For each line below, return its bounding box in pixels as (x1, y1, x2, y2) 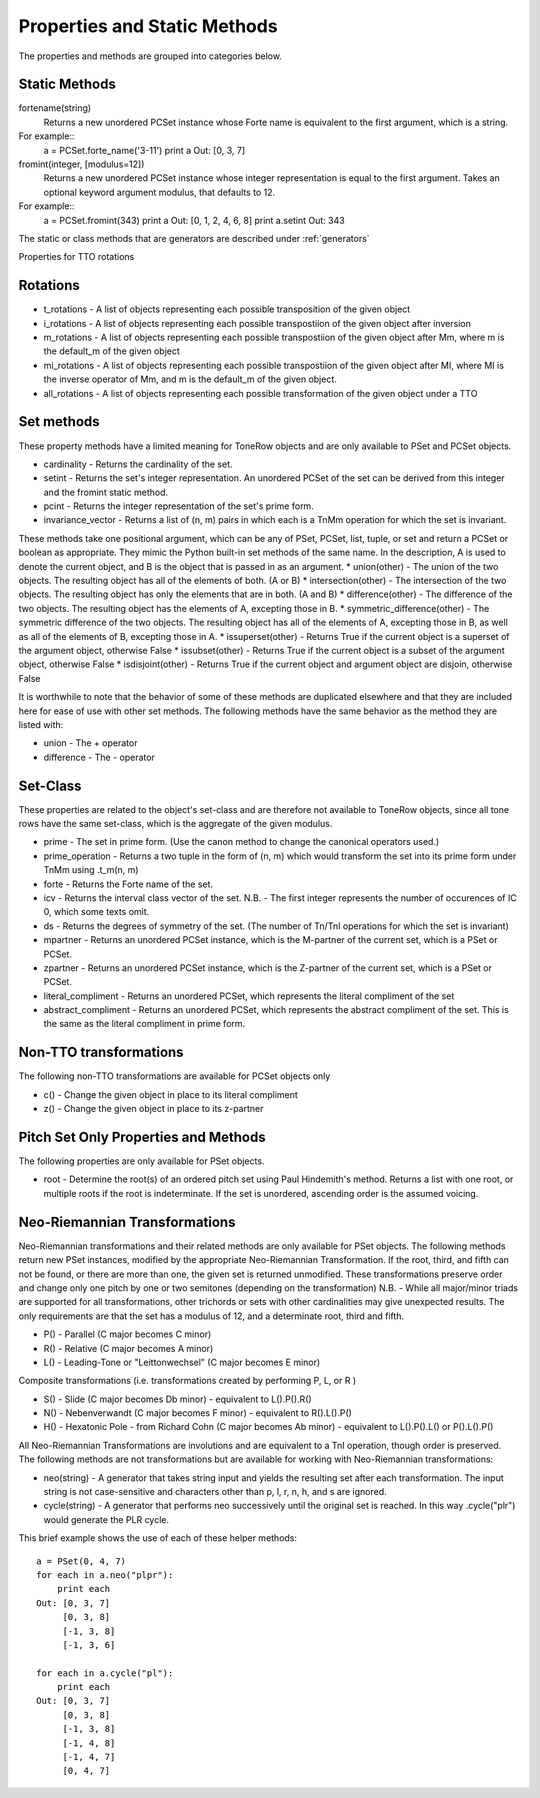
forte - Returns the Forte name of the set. (43, 878, 214, 890)
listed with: (18, 718, 64, 730)
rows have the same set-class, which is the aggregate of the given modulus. (18, 818, 333, 830)
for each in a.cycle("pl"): (36, 1667, 174, 1679)
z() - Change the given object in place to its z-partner (43, 1103, 264, 1115)
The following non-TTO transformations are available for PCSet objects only (18, 1070, 331, 1082)
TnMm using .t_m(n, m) (43, 864, 139, 876)
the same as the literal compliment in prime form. (43, 1018, 246, 1030)
